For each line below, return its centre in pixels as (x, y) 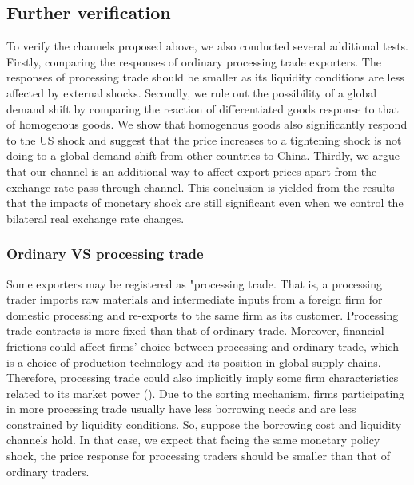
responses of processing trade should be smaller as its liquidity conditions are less (205, 77)
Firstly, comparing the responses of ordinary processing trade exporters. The (194, 61)
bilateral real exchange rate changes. (96, 218)
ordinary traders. (48, 471)
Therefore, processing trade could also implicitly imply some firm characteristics (203, 378)
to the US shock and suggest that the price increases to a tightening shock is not (204, 139)
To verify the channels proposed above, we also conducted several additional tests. (208, 46)
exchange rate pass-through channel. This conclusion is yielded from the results (201, 187)
